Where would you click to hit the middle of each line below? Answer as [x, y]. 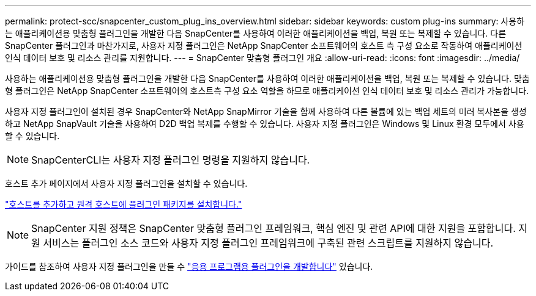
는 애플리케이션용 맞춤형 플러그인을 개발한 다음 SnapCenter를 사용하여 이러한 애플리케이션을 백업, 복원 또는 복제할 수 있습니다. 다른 [256, 33]
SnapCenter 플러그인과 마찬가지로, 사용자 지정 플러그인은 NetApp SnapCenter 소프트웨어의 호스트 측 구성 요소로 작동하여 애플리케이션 [264, 45]
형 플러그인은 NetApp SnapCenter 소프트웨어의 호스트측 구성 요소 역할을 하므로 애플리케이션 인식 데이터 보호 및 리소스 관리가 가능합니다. [267, 91]
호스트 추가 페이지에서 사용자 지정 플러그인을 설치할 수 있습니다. [126, 183]
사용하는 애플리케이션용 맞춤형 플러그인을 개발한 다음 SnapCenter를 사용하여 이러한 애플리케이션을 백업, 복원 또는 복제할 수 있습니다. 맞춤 [267, 78]
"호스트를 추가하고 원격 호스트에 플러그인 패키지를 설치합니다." [124, 204]
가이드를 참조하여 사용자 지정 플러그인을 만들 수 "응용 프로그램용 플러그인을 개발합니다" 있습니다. [189, 266]
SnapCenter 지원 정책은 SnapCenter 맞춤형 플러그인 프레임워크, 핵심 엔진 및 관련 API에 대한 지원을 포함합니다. [274, 228]
